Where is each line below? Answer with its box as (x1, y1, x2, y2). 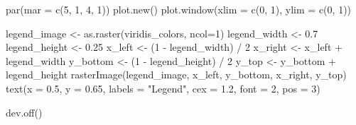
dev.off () (6, 105, 43, 119)
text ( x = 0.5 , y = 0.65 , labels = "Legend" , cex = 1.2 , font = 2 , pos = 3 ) (6, 81, 320, 95)
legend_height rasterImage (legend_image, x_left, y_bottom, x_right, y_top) (6, 67, 347, 82)
